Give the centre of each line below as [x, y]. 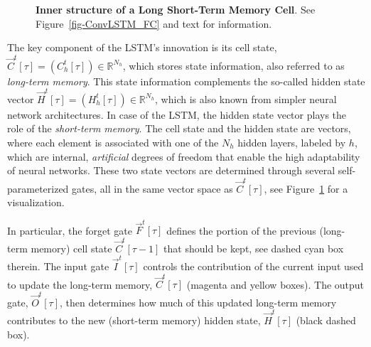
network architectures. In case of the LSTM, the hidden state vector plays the [177, 114]
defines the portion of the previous [241, 230]
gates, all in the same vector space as [152, 188]
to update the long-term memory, [80, 284]
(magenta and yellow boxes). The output [275, 284]
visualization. [36, 202]
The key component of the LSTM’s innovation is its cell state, [142, 47]
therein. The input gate [58, 266]
